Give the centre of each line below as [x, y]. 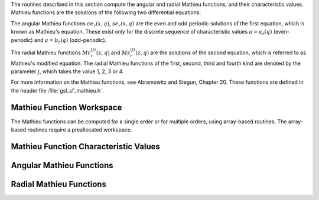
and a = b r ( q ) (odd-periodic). [70, 40]
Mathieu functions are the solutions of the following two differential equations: [106, 12]
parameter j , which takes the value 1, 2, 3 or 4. [67, 71]
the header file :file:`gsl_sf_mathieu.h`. [57, 90]
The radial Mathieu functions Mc [51, 53]
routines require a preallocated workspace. [80, 130]
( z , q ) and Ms [113, 53]
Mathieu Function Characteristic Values [86, 147]
